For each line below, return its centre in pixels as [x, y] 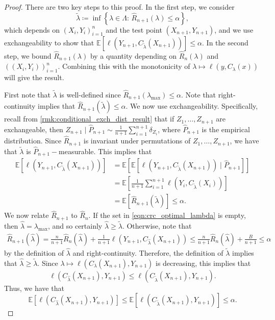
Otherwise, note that [159, 226]
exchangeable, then [34, 129]
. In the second [225, 42]
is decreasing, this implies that [203, 263]
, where [169, 129]
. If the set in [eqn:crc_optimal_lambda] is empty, [167, 215]
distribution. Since [33, 141]
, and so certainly [75, 226]
